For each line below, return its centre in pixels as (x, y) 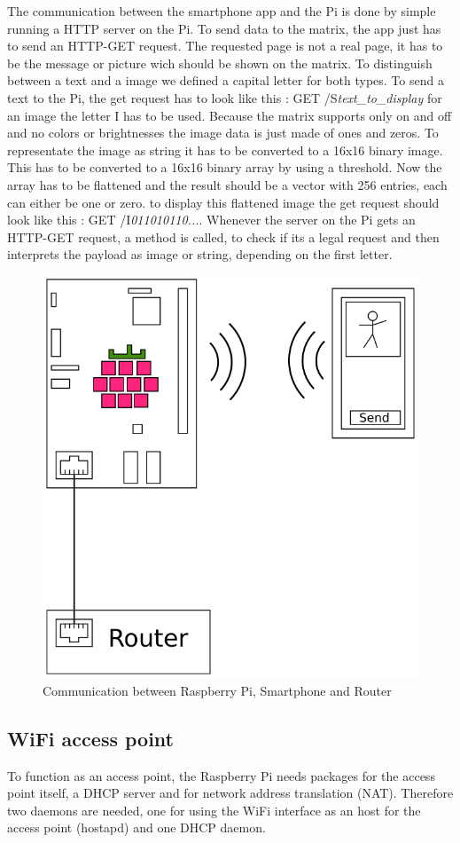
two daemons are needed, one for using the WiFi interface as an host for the (214, 810)
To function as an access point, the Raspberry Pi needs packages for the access (221, 775)
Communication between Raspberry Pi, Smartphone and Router (217, 690)
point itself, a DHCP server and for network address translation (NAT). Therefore (230, 793)
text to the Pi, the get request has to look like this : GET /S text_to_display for (225, 97)
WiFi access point (90, 738)
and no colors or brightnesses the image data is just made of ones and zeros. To (223, 133)
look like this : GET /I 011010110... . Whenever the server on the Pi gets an (211, 220)
